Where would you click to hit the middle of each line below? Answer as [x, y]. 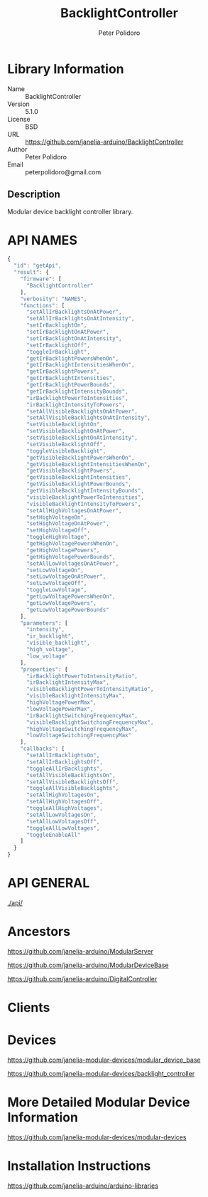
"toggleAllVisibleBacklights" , [72, 789]
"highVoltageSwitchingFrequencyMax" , [82, 729]
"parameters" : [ [44, 623]
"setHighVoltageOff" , [58, 531]
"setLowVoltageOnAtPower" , [66, 577]
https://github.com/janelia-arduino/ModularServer [81, 951]
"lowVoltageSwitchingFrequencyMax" [79, 735]
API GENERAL [49, 883]
